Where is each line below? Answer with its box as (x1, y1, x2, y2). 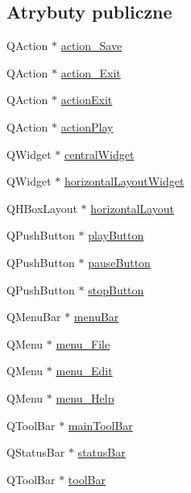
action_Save (60, 37, 122, 54)
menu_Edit (56, 362, 113, 379)
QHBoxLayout (6, 199, 77, 216)
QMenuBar (6, 308, 61, 325)
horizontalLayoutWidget (64, 173, 185, 190)
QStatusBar (6, 444, 65, 461)
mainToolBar (68, 416, 133, 433)
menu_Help (56, 389, 114, 406)
